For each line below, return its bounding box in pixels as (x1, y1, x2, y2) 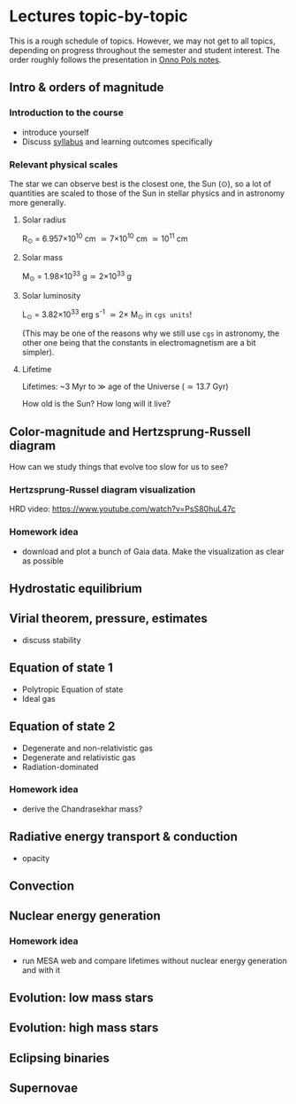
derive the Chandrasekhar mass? (21, 804, 143, 814)
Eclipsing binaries (9, 1050, 110, 1065)
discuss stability (21, 634, 81, 645)
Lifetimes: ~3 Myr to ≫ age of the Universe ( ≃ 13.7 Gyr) (21, 381, 229, 392)
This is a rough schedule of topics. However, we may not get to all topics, (9, 35, 276, 46)
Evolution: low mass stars (9, 991, 154, 1006)
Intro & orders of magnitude (9, 80, 164, 95)
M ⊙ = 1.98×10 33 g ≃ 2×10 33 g (21, 269, 133, 284)
